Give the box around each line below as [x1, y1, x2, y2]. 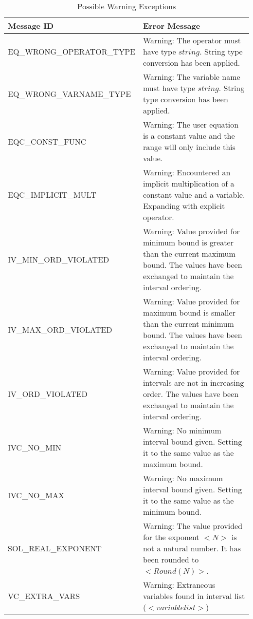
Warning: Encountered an [143, 167, 231, 178]
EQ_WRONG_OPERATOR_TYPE [8, 46, 135, 57]
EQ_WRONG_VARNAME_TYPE [8, 88, 131, 99]
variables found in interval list [143, 590, 245, 601]
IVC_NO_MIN [8, 441, 61, 453]
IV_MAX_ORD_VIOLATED [8, 323, 112, 335]
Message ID [8, 20, 54, 31]
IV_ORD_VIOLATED [8, 388, 88, 399]
